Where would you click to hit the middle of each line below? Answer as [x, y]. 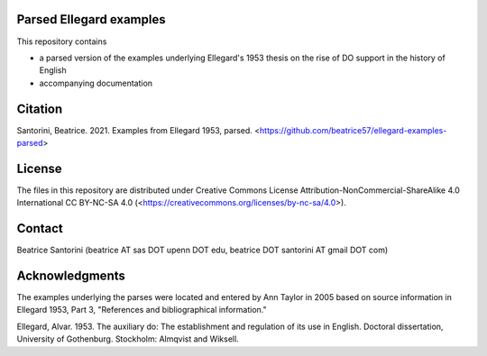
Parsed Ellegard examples [91, 19]
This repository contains [62, 41]
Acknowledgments [71, 276]
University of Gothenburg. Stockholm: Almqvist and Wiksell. [128, 339]
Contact [40, 228]
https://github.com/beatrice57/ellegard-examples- [353, 130]
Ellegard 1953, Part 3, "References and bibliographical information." [142, 310]
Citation [40, 109]
